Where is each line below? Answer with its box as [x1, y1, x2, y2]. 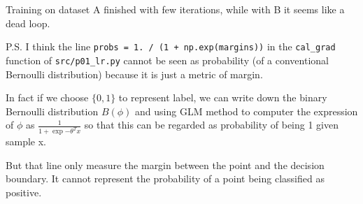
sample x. [6, 134, 47, 149]
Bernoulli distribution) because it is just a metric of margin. [6, 66, 263, 81]
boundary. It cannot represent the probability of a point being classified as [6, 171, 325, 186]
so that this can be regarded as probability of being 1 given [84, 117, 339, 132]
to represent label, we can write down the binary [118, 90, 327, 105]
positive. [6, 184, 42, 199]
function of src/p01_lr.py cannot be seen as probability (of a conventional [6, 52, 329, 67]
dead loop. [6, 15, 50, 30]
